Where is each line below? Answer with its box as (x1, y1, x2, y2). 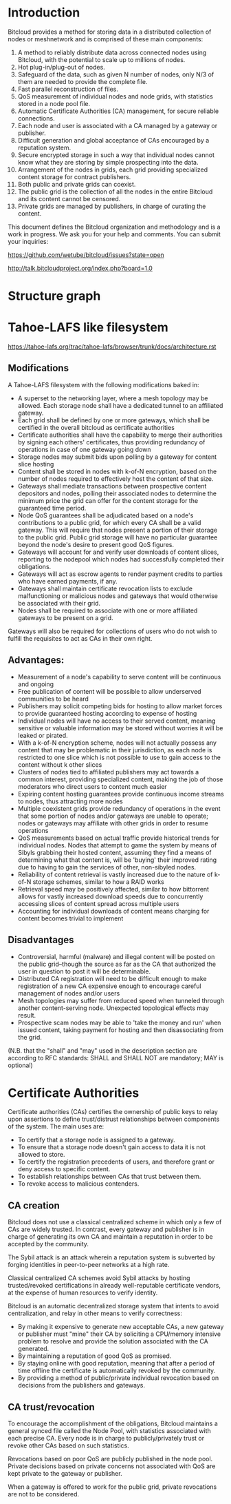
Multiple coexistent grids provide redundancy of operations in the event (17, 804, 221, 812)
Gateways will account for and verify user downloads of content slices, (17, 548, 219, 556)
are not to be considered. (8, 1490, 80, 1498)
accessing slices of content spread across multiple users (17, 899, 179, 907)
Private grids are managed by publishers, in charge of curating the (17, 202, 206, 210)
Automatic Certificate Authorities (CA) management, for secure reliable (17, 107, 219, 115)
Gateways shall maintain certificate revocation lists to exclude (17, 584, 193, 593)
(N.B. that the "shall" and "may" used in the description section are (8, 1046, 197, 1055)
